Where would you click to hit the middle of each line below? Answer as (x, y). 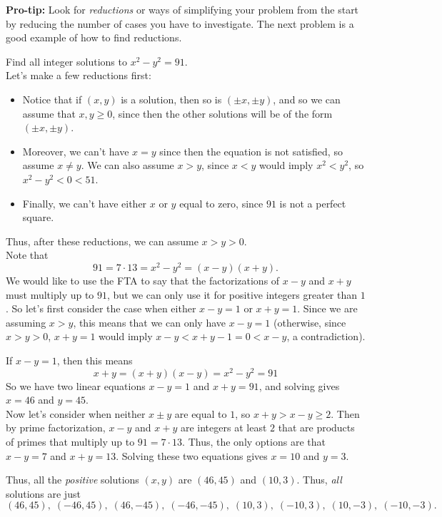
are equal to (201, 413)
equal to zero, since (221, 203)
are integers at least (223, 428)
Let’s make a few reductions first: (79, 75)
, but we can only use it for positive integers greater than (232, 294)
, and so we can (307, 99)
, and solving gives (299, 385)
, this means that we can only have (150, 322)
